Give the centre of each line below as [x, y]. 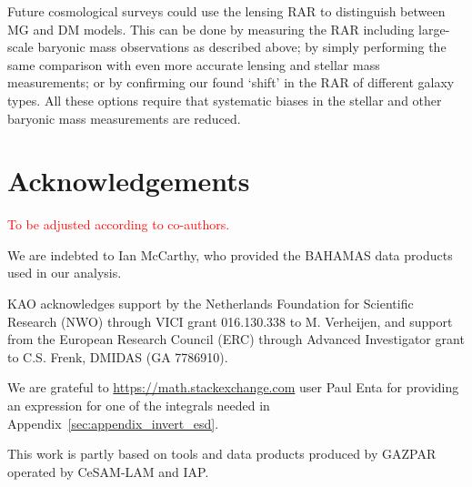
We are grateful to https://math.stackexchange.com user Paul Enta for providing [233, 387]
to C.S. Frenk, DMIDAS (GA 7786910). [118, 356]
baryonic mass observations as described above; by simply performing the [242, 47]
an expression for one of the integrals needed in [139, 406]
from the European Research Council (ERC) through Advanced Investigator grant [236, 339]
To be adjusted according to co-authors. [119, 224]
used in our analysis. [65, 273]
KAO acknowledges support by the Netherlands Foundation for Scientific [211, 304]
